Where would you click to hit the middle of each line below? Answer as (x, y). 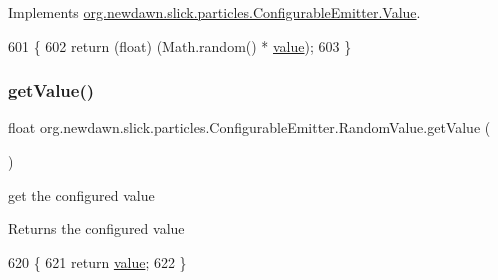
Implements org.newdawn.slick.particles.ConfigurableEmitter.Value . (214, 12)
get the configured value (81, 194)
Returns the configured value (96, 228)
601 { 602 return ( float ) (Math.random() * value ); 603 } (180, 45)
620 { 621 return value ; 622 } (97, 261)
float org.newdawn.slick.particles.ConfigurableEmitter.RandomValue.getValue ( (249, 127)
